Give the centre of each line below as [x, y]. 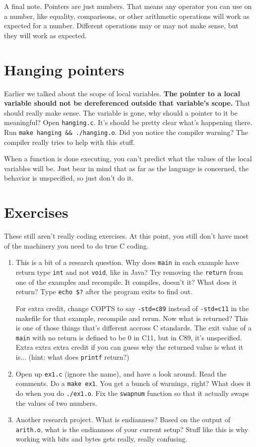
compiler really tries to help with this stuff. [70, 142]
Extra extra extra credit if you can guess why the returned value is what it [129, 347]
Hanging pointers [64, 69]
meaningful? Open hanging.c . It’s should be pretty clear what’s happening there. [128, 122]
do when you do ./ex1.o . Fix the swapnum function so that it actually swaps [132, 393]
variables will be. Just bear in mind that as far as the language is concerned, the [127, 168]
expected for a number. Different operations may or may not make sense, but [121, 26]
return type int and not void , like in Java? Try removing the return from [129, 272]
